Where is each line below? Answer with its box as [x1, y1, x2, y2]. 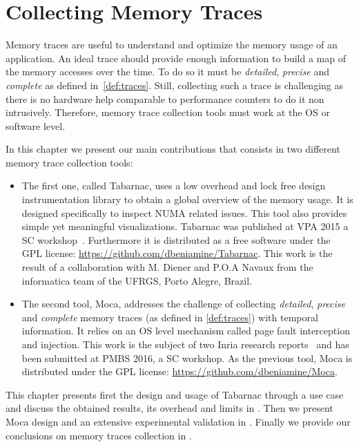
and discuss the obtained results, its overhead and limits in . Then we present [6, 401, 333, 415]
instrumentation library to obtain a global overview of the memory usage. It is [21, 192, 353, 207]
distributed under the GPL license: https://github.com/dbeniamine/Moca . [21, 364, 338, 379]
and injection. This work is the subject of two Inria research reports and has [21, 337, 349, 351]
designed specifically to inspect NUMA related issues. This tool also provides [21, 205, 347, 220]
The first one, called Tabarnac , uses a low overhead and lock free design [21, 178, 326, 193]
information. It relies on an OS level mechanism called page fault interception [21, 323, 350, 338]
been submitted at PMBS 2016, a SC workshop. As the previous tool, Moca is [21, 350, 353, 365]
